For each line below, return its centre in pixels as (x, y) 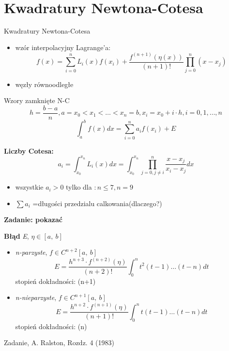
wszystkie (29, 187)
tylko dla (79, 187)
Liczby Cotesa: (29, 150)
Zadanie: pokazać (33, 219)
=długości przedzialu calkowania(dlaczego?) (97, 203)
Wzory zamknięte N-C (37, 100)
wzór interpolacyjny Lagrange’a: (63, 47)
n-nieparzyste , (36, 297)
